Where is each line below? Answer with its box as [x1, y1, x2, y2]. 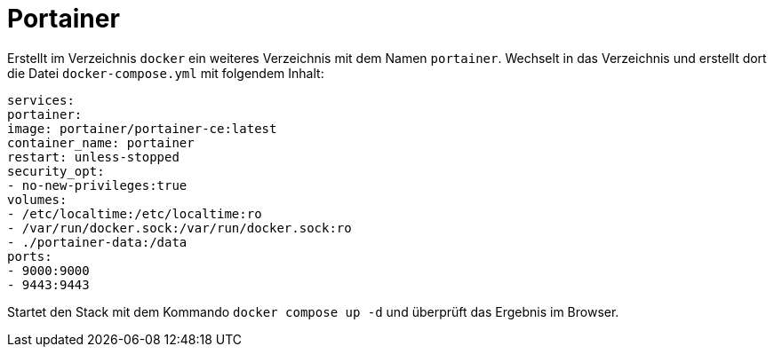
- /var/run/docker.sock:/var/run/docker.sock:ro [7, 220, 352, 235]
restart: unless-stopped [7, 149, 180, 164]
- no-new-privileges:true [7, 177, 188, 193]
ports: [7, 248, 52, 264]
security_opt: [7, 163, 105, 178]
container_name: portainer [7, 135, 195, 150]
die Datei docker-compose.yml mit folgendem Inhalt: [7, 65, 324, 81]
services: [7, 92, 75, 107]
